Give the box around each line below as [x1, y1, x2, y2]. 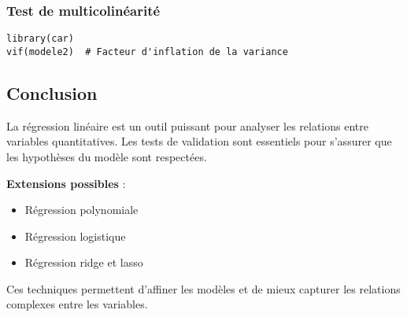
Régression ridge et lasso [24, 254, 143, 271]
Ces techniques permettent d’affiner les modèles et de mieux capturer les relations [6, 280, 401, 297]
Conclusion [6, 80, 98, 105]
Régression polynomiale [24, 201, 139, 218]
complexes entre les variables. [6, 296, 148, 312]
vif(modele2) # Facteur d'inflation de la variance [6, 46, 288, 57]
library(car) [6, 33, 74, 45]
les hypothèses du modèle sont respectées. [6, 148, 207, 164]
